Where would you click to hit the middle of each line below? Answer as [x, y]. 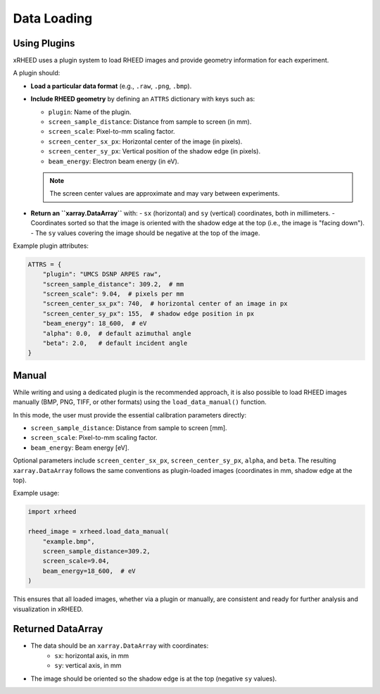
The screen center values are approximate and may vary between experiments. [165, 194]
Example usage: [36, 493]
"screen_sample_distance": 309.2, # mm [113, 284]
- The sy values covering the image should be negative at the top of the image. [145, 233]
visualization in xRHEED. [48, 609]
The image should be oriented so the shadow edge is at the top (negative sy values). [154, 679]
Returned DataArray [58, 629]
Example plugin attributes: [51, 246]
